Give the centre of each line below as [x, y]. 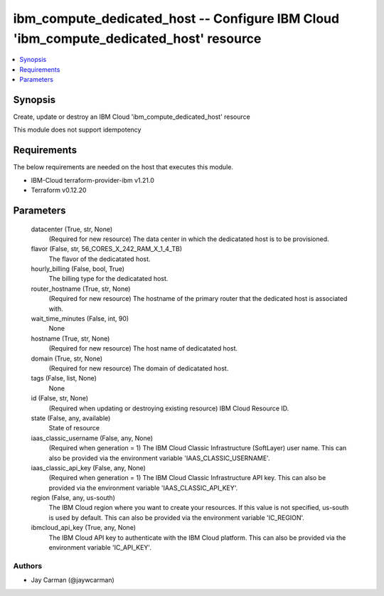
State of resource [74, 428]
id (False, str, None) [60, 398]
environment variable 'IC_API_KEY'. [100, 548]
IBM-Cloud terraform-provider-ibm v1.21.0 [92, 180]
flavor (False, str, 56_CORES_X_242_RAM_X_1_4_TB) [107, 249]
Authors [28, 565]
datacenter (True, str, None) [72, 229]
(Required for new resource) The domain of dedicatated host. [139, 368]
